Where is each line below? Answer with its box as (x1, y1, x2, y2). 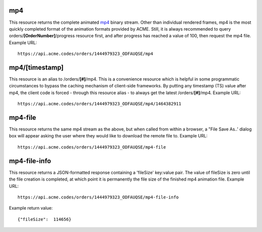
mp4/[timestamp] (9, 63, 64, 71)
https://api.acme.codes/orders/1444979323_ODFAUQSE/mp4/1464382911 (17, 101, 181, 107)
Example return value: (9, 205, 53, 211)
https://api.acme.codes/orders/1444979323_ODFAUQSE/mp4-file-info (17, 194, 179, 200)
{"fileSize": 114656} (17, 216, 72, 222)
